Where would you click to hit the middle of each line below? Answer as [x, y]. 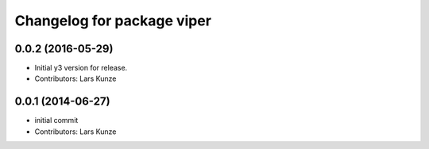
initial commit [56, 120]
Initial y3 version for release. [81, 68]
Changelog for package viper [113, 21]
